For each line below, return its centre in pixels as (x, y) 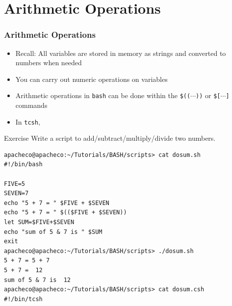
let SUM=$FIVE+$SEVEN (39, 222)
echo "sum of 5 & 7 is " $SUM (53, 232)
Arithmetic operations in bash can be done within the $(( (103, 95)
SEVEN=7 (16, 193)
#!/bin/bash (23, 165)
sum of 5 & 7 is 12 (38, 280)
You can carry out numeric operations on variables (91, 79)
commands (31, 105)
